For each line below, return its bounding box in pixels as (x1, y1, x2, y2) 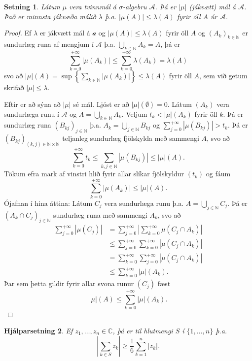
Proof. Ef (4, 28, 32, 38)
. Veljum (121, 108, 147, 119)
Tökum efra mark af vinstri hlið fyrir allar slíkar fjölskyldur (4, 168, 184, 179)
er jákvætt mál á (39, 28, 90, 38)
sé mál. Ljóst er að (73, 98, 129, 109)
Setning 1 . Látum (4, 1, 60, 11)
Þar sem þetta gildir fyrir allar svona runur (4, 278, 134, 289)
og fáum (206, 168, 231, 179)
